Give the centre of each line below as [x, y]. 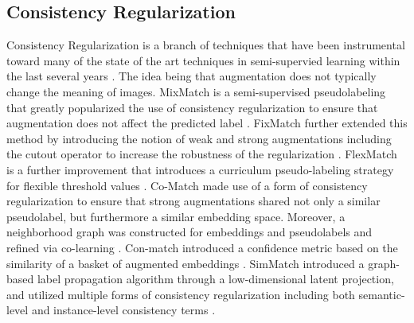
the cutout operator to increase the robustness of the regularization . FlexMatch [202, 154]
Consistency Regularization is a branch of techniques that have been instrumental [206, 45]
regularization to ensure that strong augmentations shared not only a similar [193, 201]
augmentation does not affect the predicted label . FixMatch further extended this [207, 123]
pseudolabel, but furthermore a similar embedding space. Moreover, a [176, 216]
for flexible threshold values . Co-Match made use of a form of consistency [187, 185]
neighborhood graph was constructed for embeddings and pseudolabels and [189, 232]
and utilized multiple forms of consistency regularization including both [181, 294]
